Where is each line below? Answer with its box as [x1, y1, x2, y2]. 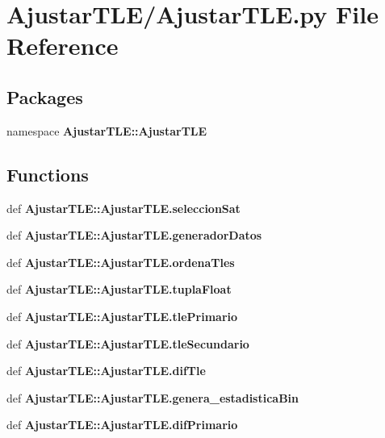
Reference [6, 29, 119, 62]
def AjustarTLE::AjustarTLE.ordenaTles [6, 253, 235, 270]
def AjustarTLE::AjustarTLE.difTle [6, 362, 206, 379]
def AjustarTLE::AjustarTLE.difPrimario [6, 416, 238, 433]
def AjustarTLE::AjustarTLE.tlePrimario [6, 307, 238, 324]
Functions [6, 161, 89, 186]
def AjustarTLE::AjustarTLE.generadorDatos [6, 227, 262, 244]
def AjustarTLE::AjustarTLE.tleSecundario [6, 335, 249, 352]
